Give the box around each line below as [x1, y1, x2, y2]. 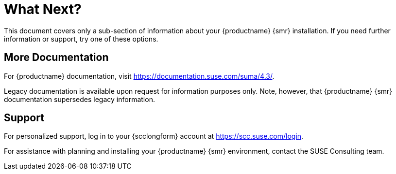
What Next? [4, 1, 82, 17]
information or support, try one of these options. [4, 34, 158, 43]
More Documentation [4, 51, 109, 64]
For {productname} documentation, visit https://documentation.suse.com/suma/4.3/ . [4, 72, 275, 80]
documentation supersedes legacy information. [4, 95, 155, 103]
